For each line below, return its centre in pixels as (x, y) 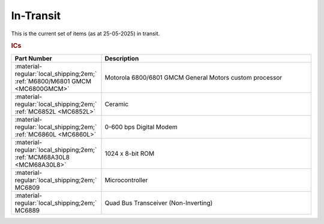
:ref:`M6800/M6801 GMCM (53, 81)
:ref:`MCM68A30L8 (42, 157)
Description (122, 58)
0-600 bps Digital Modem (141, 127)
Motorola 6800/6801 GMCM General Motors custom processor (193, 77)
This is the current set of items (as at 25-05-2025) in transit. (85, 34)
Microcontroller (126, 180)
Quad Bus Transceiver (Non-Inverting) (159, 202)
